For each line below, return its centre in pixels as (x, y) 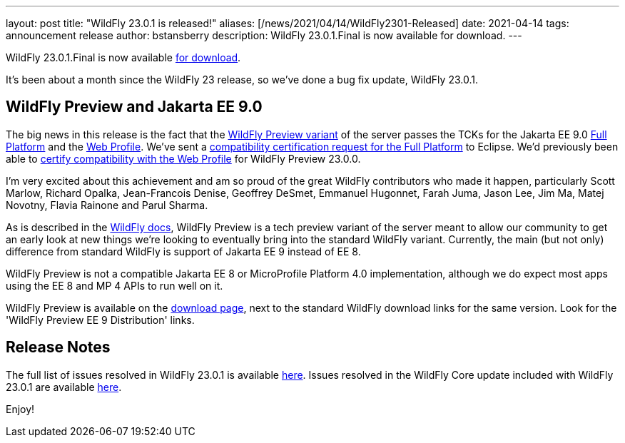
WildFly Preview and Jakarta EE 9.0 (134, 107)
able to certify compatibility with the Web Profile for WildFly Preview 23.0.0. (183, 158)
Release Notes (58, 347)
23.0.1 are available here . (64, 387)
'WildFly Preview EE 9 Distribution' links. (100, 320)
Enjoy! (20, 409)
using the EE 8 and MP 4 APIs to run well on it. (115, 285)
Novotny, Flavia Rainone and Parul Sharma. (107, 205)
